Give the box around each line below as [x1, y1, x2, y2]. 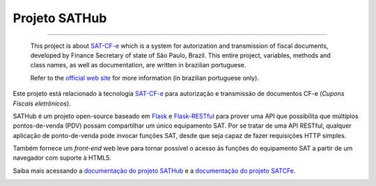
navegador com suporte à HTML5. [13, 153, 111, 162]
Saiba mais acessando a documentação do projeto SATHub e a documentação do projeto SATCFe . [13, 167, 296, 175]
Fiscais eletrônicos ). [13, 99, 71, 108]
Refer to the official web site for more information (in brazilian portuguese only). [30, 74, 259, 82]
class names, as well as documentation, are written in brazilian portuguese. [30, 61, 246, 69]
